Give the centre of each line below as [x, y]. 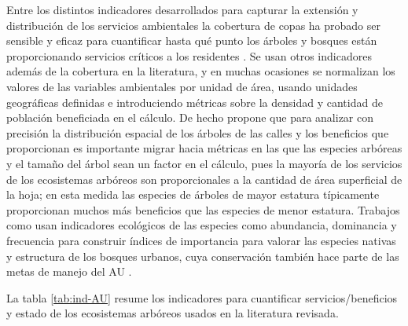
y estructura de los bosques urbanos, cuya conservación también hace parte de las [203, 256]
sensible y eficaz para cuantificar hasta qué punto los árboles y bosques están [192, 40]
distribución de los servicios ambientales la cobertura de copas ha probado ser [193, 25]
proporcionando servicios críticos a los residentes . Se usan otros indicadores [189, 55]
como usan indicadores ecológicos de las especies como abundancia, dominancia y [202, 225]
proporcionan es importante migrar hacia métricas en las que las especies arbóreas [204, 148]
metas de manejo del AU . [69, 271]
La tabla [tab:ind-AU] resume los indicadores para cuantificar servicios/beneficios [202, 297]
